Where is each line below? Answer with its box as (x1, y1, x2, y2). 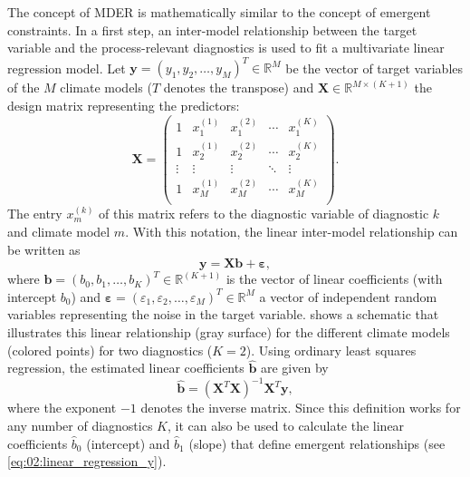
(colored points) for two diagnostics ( (7, 340, 213, 359)
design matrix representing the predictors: (7, 95, 240, 114)
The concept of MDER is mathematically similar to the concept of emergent (7, 3, 431, 21)
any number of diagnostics (7, 416, 153, 435)
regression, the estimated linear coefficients (7, 358, 245, 377)
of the (7, 78, 40, 97)
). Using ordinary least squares (245, 340, 417, 359)
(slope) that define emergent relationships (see (188, 433, 446, 453)
